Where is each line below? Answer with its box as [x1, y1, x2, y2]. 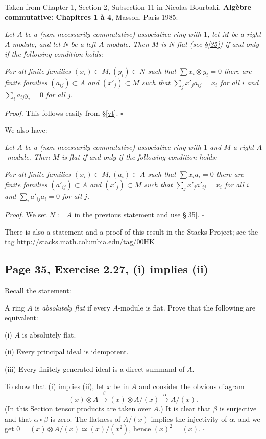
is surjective [220, 403, 257, 414]
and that [5, 413, 32, 424]
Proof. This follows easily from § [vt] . [5, 107, 118, 118]
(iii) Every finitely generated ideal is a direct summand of [5, 364, 185, 374]
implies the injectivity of [151, 413, 227, 424]
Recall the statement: [5, 285, 71, 296]
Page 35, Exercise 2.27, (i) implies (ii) [5, 261, 208, 277]
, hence [129, 423, 151, 434]
